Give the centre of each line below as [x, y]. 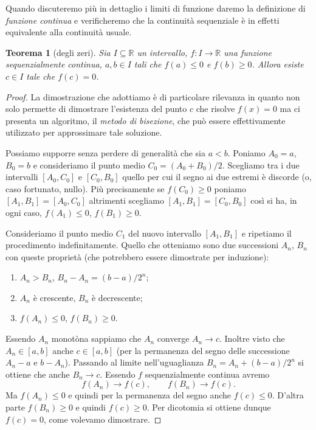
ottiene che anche [38, 374]
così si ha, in [274, 200]
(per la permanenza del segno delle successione [203, 350]
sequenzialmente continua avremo [207, 374]
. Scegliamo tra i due [261, 165]
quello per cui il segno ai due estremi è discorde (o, [217, 177]
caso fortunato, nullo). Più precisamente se [85, 188]
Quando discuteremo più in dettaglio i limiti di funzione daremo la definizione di [156, 8]
